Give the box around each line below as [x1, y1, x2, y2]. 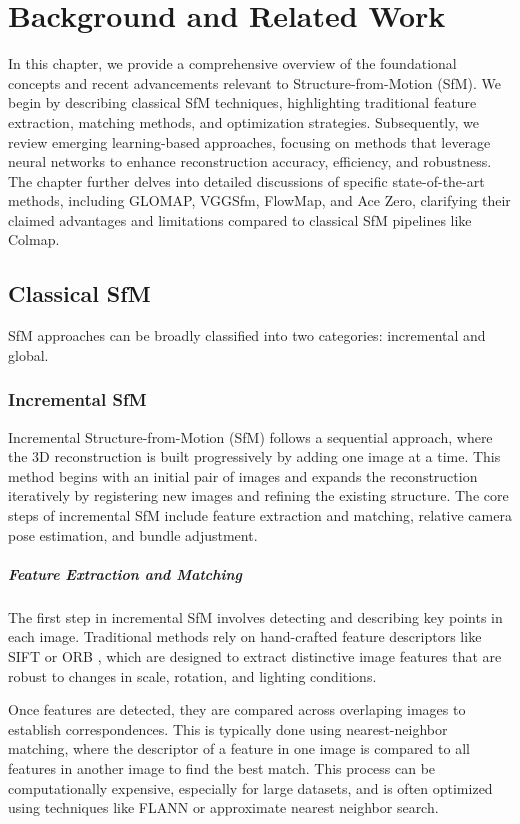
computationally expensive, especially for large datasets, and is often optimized [8, 777, 493, 798]
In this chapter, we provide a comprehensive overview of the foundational [8, 53, 457, 74]
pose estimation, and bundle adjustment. [8, 524, 258, 545]
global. [8, 344, 49, 365]
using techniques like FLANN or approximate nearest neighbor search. [8, 797, 439, 818]
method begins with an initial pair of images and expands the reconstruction [8, 465, 478, 486]
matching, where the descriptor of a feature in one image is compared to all [8, 738, 470, 759]
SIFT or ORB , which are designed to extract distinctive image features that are [8, 645, 502, 666]
